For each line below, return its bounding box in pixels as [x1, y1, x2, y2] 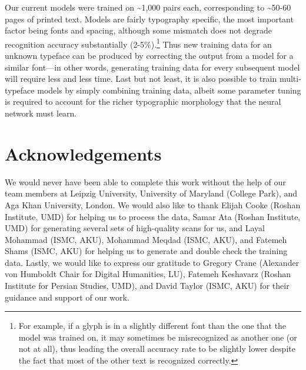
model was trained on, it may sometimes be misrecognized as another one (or [18, 331, 297, 343]
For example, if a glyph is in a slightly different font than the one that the [18, 319, 287, 332]
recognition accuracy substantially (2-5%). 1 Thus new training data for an [5, 36, 272, 50]
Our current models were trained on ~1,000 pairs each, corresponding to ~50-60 [5, 1, 291, 13]
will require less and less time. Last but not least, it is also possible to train [5, 72, 277, 85]
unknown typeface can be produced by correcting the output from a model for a [5, 49, 294, 62]
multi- [279, 72, 301, 85]
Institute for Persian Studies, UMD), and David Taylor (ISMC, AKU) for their [5, 279, 290, 292]
